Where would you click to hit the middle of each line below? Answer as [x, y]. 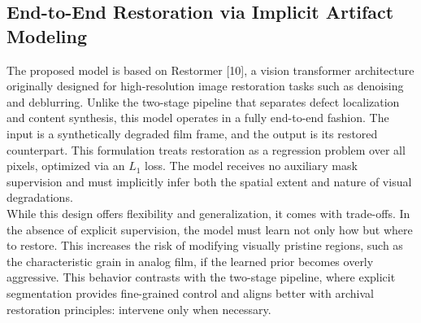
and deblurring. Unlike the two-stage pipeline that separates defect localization [203, 101]
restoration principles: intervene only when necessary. [139, 309]
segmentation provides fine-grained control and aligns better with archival [190, 292]
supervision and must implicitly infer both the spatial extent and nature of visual [209, 181]
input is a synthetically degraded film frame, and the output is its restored [192, 133]
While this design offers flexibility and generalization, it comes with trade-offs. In [208, 213]
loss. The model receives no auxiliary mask [251, 166]
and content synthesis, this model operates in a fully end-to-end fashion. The [198, 118]
